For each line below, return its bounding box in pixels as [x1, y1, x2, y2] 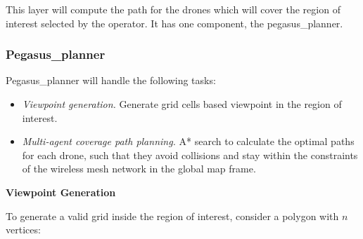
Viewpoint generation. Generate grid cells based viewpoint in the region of [22, 97, 342, 111]
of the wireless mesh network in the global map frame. [22, 161, 256, 176]
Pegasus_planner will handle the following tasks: [6, 73, 216, 88]
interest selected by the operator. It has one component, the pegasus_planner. [6, 15, 343, 30]
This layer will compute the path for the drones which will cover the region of [6, 2, 340, 16]
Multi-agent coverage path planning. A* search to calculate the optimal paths [22, 134, 355, 149]
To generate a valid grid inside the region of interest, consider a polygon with [6, 208, 339, 223]
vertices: [6, 222, 41, 237]
